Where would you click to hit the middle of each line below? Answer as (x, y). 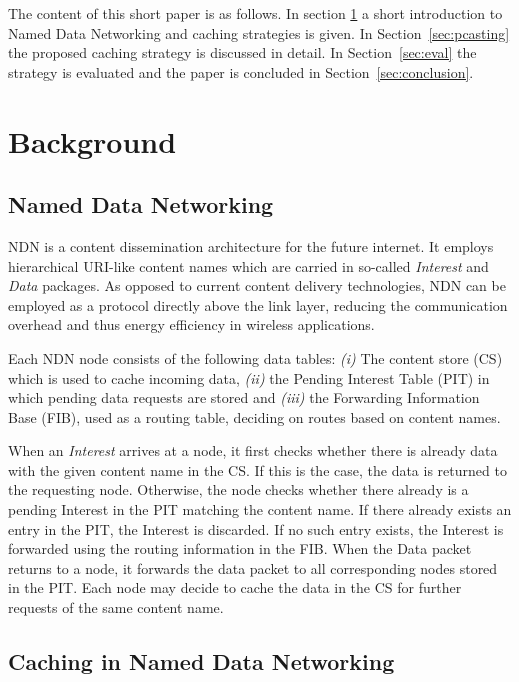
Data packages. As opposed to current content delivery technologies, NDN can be (257, 285)
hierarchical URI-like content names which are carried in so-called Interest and (248, 265)
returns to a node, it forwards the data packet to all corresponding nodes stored (253, 567)
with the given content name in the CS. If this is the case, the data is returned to (257, 469)
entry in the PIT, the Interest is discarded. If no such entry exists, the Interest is (256, 528)
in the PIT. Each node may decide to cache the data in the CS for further (235, 587)
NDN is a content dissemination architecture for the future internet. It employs (251, 245)
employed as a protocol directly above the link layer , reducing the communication (258, 304)
